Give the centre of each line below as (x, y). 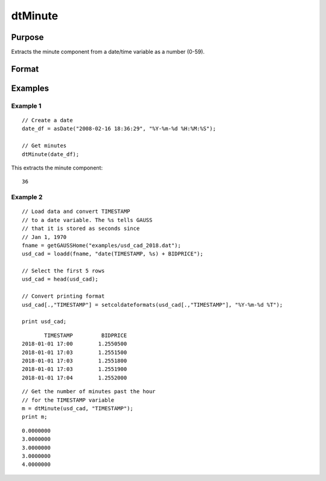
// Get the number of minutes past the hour (89, 391)
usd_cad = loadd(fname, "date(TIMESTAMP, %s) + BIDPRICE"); (113, 254)
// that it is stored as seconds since (81, 229)
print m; (35, 417)
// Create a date (47, 120)
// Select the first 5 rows (63, 271)
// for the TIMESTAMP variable (68, 400)
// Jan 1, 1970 (44, 237)
